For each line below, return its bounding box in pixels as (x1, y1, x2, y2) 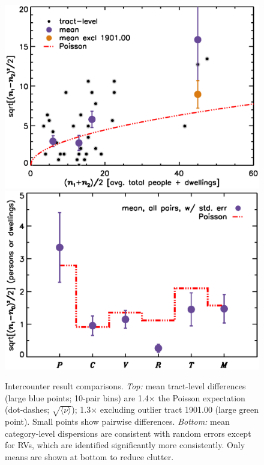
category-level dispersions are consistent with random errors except (5, 427, 251, 439)
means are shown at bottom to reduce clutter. (5, 450, 174, 463)
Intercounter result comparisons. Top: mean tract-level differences (5, 380, 246, 392)
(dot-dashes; (5, 403, 50, 416)
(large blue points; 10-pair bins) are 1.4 (5, 391, 149, 404)
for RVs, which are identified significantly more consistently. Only (5, 439, 245, 451)
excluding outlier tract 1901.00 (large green (100, 403, 259, 416)
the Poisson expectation (158, 391, 245, 404)
